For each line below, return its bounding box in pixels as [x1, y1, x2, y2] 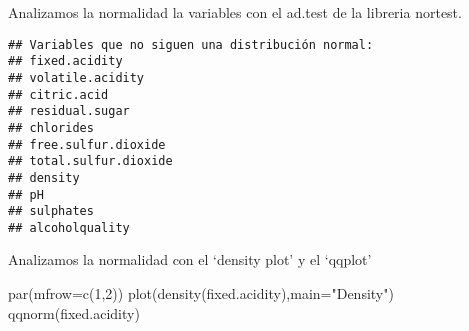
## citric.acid [8, 87, 109, 102]
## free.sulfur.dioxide [8, 137, 166, 152]
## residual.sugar [8, 104, 130, 119]
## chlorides [8, 120, 94, 135]
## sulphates [8, 204, 94, 219]
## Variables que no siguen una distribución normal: [8, 37, 374, 52]
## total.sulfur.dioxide [8, 154, 173, 169]
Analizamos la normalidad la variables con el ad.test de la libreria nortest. [8, 2, 462, 22]
